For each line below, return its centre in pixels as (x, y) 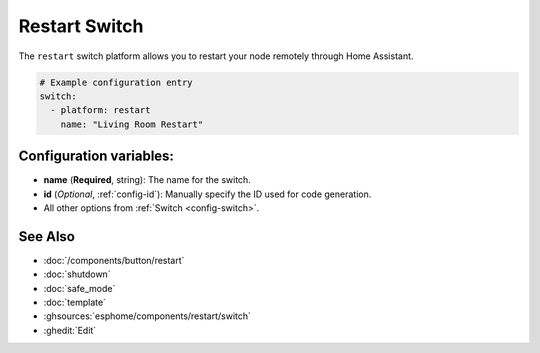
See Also (46, 236)
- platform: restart (100, 110)
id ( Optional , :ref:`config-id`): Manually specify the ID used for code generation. (207, 194)
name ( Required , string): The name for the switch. (147, 180)
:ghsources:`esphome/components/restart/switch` (147, 316)
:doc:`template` (75, 302)
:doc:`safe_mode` (79, 288)
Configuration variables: (96, 156)
